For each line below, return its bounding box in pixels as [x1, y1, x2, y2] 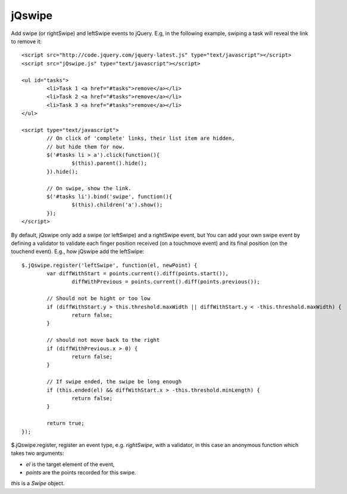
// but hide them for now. [46, 143, 126, 150]
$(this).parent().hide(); [71, 160, 148, 166]
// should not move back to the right [46, 336, 160, 344]
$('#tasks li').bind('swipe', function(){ [46, 193, 173, 200]
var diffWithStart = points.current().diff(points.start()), [46, 270, 229, 277]
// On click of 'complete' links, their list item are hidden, [46, 135, 235, 142]
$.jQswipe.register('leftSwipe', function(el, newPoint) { [21, 262, 198, 269]
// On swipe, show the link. [46, 185, 132, 191]
